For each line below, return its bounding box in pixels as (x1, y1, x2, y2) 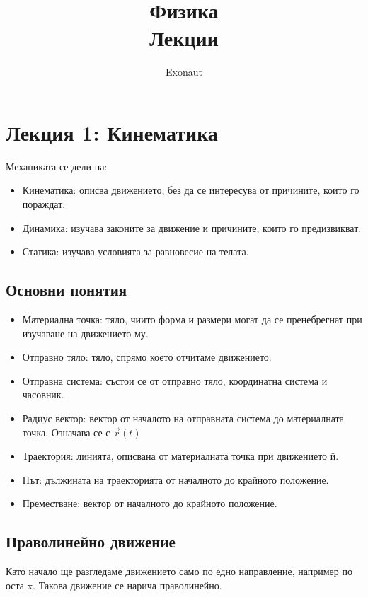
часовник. (22, 387, 64, 402)
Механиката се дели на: (6, 158, 108, 173)
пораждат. (22, 197, 66, 211)
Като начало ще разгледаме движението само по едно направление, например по (6, 564, 352, 579)
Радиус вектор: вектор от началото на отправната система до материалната (22, 410, 345, 425)
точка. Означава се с (22, 424, 110, 439)
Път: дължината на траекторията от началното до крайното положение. (22, 472, 329, 487)
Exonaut (166, 64, 202, 79)
